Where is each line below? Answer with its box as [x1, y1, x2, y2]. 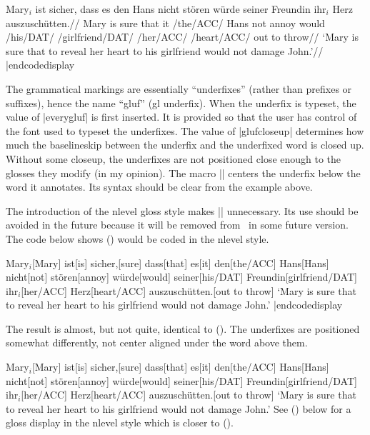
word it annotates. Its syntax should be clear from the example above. [6, 179, 313, 194]
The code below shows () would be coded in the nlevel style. [6, 231, 269, 246]
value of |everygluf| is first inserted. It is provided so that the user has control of [6, 109, 357, 124]
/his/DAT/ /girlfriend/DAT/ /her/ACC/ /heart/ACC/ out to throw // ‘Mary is [6, 29, 359, 44]
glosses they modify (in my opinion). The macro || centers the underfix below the [6, 165, 361, 180]
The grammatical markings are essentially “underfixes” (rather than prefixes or [6, 81, 352, 96]
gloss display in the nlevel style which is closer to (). [6, 415, 234, 430]
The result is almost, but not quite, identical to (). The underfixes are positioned [6, 321, 360, 336]
